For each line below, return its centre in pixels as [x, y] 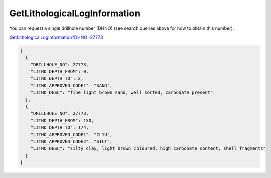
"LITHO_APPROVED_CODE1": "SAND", [72, 85]
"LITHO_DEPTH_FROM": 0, [59, 72]
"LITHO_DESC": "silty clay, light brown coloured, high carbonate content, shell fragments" [148, 149]
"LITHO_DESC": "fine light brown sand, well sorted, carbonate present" [122, 93]
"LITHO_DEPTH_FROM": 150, [62, 121]
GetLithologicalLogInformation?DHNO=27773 [56, 37]
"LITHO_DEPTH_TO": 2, [57, 78]
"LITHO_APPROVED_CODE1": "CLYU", [72, 135]
